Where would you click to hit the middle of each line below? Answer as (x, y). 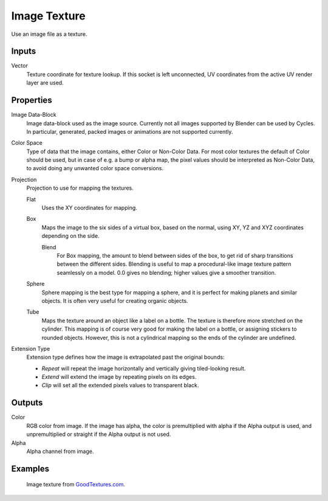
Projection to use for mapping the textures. (80, 188)
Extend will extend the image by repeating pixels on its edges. (119, 377)
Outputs (27, 403)
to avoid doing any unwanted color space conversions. (95, 168)
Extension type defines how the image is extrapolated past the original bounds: (125, 357)
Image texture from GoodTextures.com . (76, 485)
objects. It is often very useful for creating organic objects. (115, 300)
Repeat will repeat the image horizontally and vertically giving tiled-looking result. (144, 368)
